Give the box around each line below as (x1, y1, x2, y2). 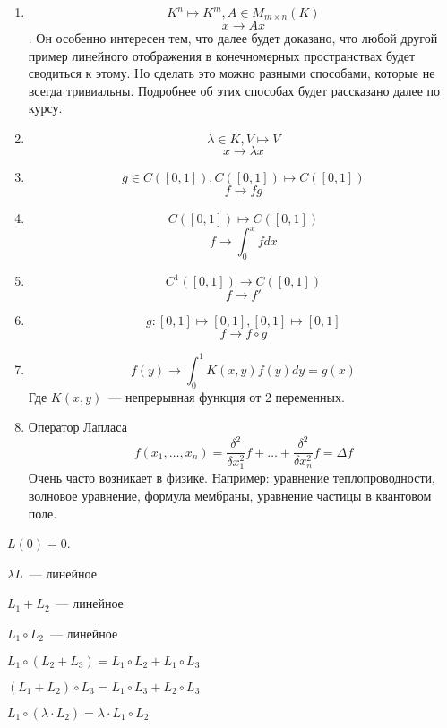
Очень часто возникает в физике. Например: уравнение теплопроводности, (28, 468, 435, 487)
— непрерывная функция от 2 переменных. (108, 387, 345, 406)
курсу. (28, 98, 63, 117)
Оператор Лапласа (28, 417, 127, 436)
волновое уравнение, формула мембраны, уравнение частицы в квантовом (28, 485, 432, 504)
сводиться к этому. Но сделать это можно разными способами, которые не (28, 64, 435, 82)
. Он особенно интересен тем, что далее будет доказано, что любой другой (28, 29, 438, 47)
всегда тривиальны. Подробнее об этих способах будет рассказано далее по (28, 81, 441, 99)
